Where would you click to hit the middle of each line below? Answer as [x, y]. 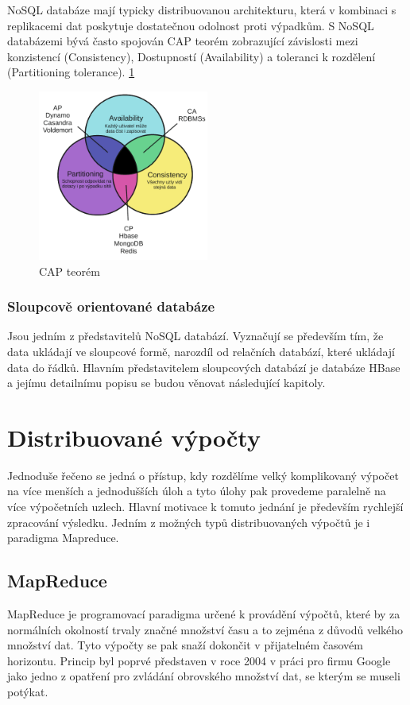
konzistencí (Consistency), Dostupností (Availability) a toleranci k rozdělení [191, 56]
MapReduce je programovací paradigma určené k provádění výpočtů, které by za [204, 614]
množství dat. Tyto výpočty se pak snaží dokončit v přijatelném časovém [185, 645]
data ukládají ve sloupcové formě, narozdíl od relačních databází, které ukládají [201, 351]
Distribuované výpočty [134, 437]
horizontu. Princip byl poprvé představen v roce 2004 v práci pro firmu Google [199, 660]
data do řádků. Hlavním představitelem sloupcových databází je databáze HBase [204, 367]
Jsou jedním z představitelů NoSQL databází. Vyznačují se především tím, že [195, 336]
